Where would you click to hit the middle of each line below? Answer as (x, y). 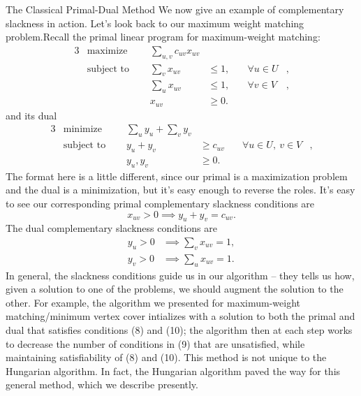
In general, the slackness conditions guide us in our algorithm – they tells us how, (180, 275)
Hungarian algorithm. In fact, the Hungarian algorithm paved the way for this (173, 371)
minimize (83, 130)
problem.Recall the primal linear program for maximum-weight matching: (163, 37)
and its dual (31, 115)
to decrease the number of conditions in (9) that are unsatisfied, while (155, 343)
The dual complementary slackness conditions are (111, 228)
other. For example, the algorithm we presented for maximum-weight (153, 302)
